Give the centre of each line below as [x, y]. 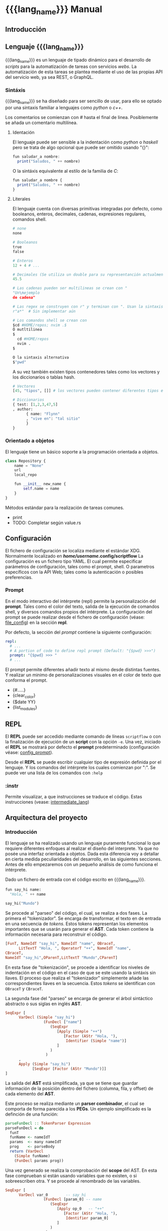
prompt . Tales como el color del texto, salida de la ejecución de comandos [82, 606]
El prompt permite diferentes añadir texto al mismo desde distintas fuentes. [83, 670]
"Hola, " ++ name [28, 895]
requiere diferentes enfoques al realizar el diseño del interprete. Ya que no [82, 848]
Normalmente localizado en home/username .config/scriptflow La [74, 556]
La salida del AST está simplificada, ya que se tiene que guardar [72, 1083]
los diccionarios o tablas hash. [44, 377]
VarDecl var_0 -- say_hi [52, 1195]
